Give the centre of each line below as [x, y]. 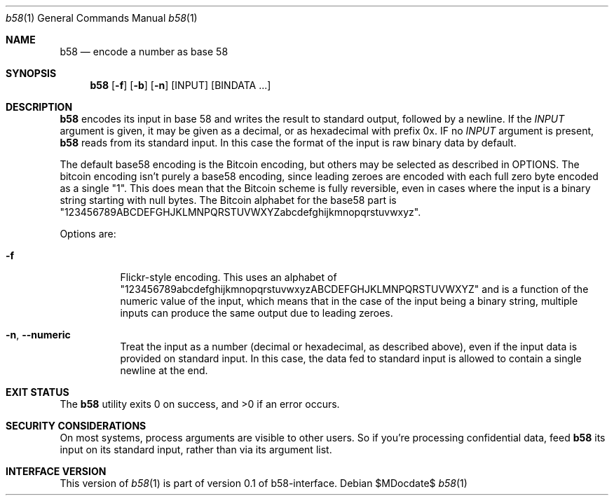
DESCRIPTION [39, 107]
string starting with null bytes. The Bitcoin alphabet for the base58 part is [228, 200]
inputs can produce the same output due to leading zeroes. [257, 313]
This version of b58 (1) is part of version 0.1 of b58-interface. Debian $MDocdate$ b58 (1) [264, 483]
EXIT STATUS [37, 392]
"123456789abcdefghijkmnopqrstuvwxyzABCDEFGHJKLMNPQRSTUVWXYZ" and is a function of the [354, 289]
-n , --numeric [38, 335]
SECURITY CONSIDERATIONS [76, 426]
